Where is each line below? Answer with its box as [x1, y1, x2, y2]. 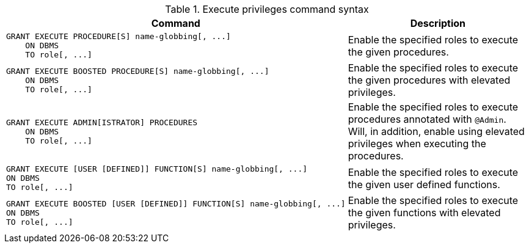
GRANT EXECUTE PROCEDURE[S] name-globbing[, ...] [6, 32, 231, 41]
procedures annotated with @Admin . [348, 113, 506, 125]
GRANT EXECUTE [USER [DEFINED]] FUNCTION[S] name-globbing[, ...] [6, 164, 308, 173]
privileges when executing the [348, 137, 486, 150]
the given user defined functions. [348, 178, 500, 191]
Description [410, 17, 466, 29]
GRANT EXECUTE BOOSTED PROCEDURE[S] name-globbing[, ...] [6, 66, 269, 76]
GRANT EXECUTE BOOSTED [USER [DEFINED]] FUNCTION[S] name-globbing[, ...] [6, 199, 346, 208]
